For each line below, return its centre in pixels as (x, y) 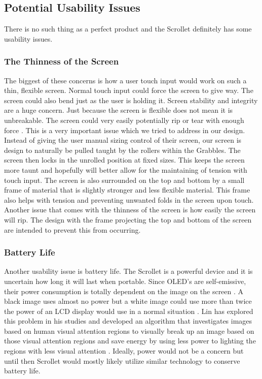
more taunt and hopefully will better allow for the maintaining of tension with (126, 169)
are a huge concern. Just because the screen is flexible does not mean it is (119, 110)
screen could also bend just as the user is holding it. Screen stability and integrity (131, 100)
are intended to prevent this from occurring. (72, 229)
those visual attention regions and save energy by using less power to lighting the (130, 341)
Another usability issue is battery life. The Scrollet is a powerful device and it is (128, 271)
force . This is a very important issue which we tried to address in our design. (125, 130)
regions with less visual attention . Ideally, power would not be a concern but (124, 351)
